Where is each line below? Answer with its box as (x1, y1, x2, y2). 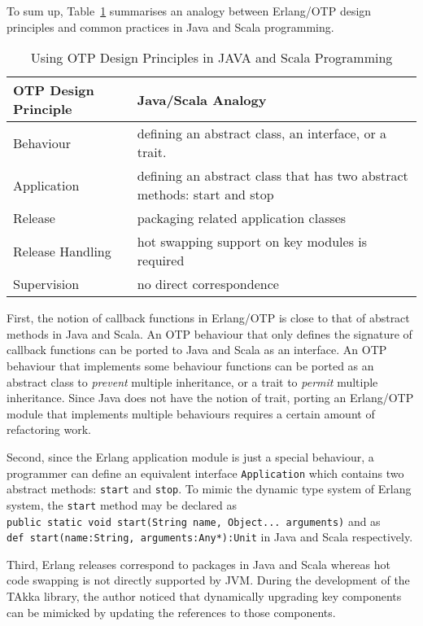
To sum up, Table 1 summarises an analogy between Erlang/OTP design (7, 2, 372, 19)
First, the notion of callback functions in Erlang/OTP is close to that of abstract (7, 309, 410, 326)
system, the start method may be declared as (7, 496, 237, 513)
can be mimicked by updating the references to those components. (7, 603, 336, 620)
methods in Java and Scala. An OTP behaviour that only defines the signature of (7, 325, 412, 342)
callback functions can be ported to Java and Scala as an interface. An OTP (7, 341, 387, 358)
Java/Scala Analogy (137, 90, 267, 109)
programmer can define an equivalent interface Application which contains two (7, 464, 404, 481)
